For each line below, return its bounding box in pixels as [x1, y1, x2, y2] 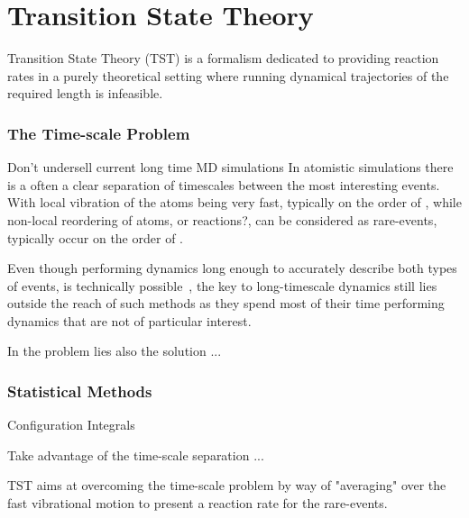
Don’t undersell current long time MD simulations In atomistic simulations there [7, 158, 454, 177]
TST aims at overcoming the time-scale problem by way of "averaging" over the [7, 476, 446, 495]
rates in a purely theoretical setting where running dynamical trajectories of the [7, 66, 449, 85]
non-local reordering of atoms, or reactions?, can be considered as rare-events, [7, 210, 437, 229]
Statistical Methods [7, 379, 152, 402]
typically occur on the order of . [7, 228, 183, 247]
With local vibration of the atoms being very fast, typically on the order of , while [7, 193, 462, 212]
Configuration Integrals [7, 415, 135, 434]
